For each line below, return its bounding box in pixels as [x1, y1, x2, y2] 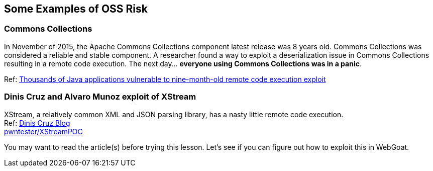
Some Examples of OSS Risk [4, 3, 148, 15]
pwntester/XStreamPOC [4, 127, 83, 136]
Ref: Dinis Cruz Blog [4, 118, 70, 127]
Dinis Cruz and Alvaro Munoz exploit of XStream [4, 92, 196, 102]
